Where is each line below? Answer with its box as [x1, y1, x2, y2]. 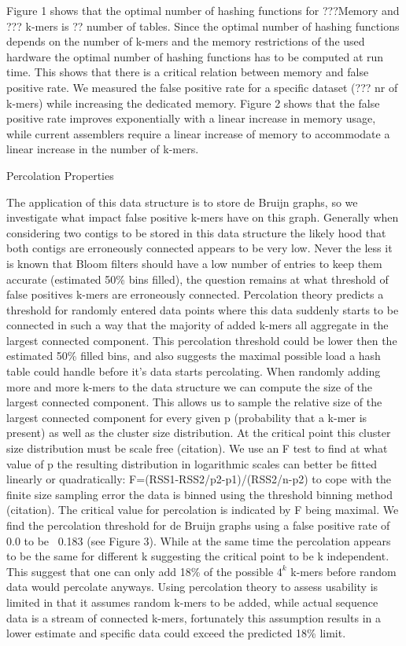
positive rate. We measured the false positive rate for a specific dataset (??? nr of [6, 79, 398, 95]
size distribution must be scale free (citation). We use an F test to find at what [6, 440, 388, 457]
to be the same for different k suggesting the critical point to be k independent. [6, 548, 389, 564]
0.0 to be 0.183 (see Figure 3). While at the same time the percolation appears [6, 532, 391, 549]
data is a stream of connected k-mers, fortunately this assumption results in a [6, 609, 381, 626]
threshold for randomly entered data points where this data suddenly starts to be [6, 301, 399, 317]
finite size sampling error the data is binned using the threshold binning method [6, 486, 393, 502]
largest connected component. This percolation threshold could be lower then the [6, 332, 397, 348]
